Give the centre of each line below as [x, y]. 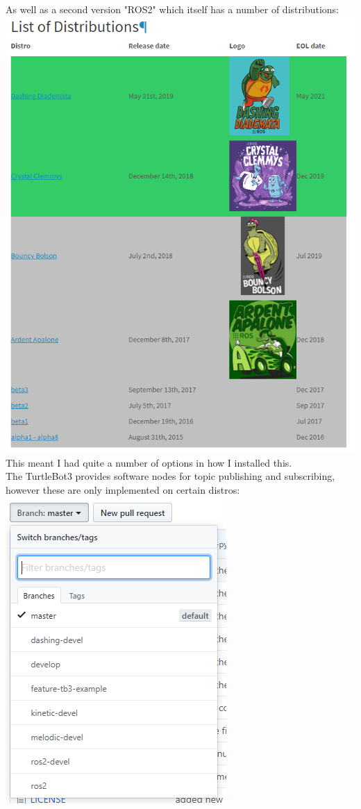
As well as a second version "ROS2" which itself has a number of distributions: [172, 9]
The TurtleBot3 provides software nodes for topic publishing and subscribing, [170, 476]
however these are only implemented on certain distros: [123, 490]
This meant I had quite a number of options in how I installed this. [149, 462]
